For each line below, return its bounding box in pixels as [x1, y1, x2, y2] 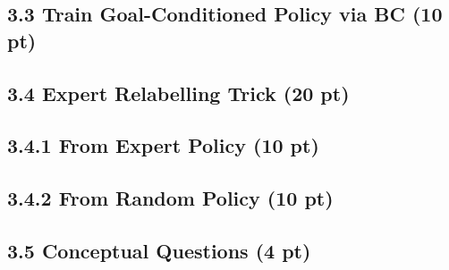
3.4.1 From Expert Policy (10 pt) [7, 131, 319, 159]
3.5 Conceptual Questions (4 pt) [7, 236, 311, 264]
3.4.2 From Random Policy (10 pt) [7, 184, 334, 212]
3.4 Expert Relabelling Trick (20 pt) [7, 79, 350, 106]
